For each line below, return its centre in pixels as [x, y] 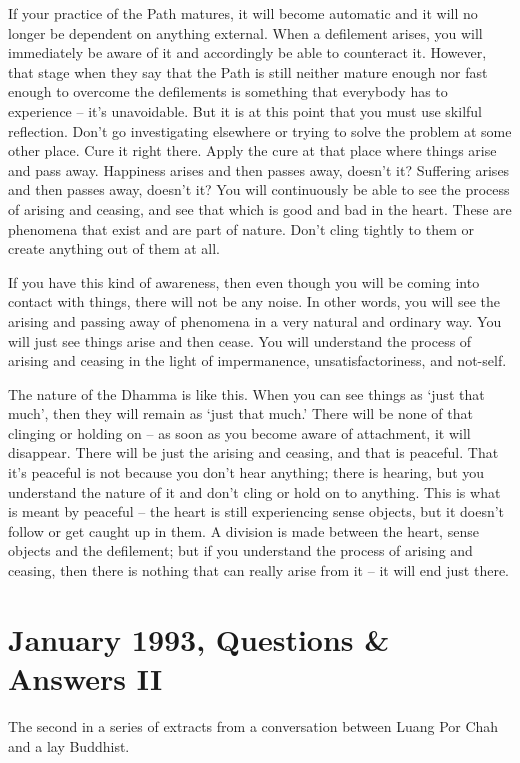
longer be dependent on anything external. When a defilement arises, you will [245, 32]
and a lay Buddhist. [69, 745]
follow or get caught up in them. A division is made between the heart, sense [243, 530]
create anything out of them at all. [114, 248]
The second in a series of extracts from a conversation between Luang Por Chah [253, 725]
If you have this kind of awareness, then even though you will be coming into [244, 281]
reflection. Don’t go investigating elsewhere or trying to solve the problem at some [260, 130]
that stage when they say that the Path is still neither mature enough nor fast [248, 71]
